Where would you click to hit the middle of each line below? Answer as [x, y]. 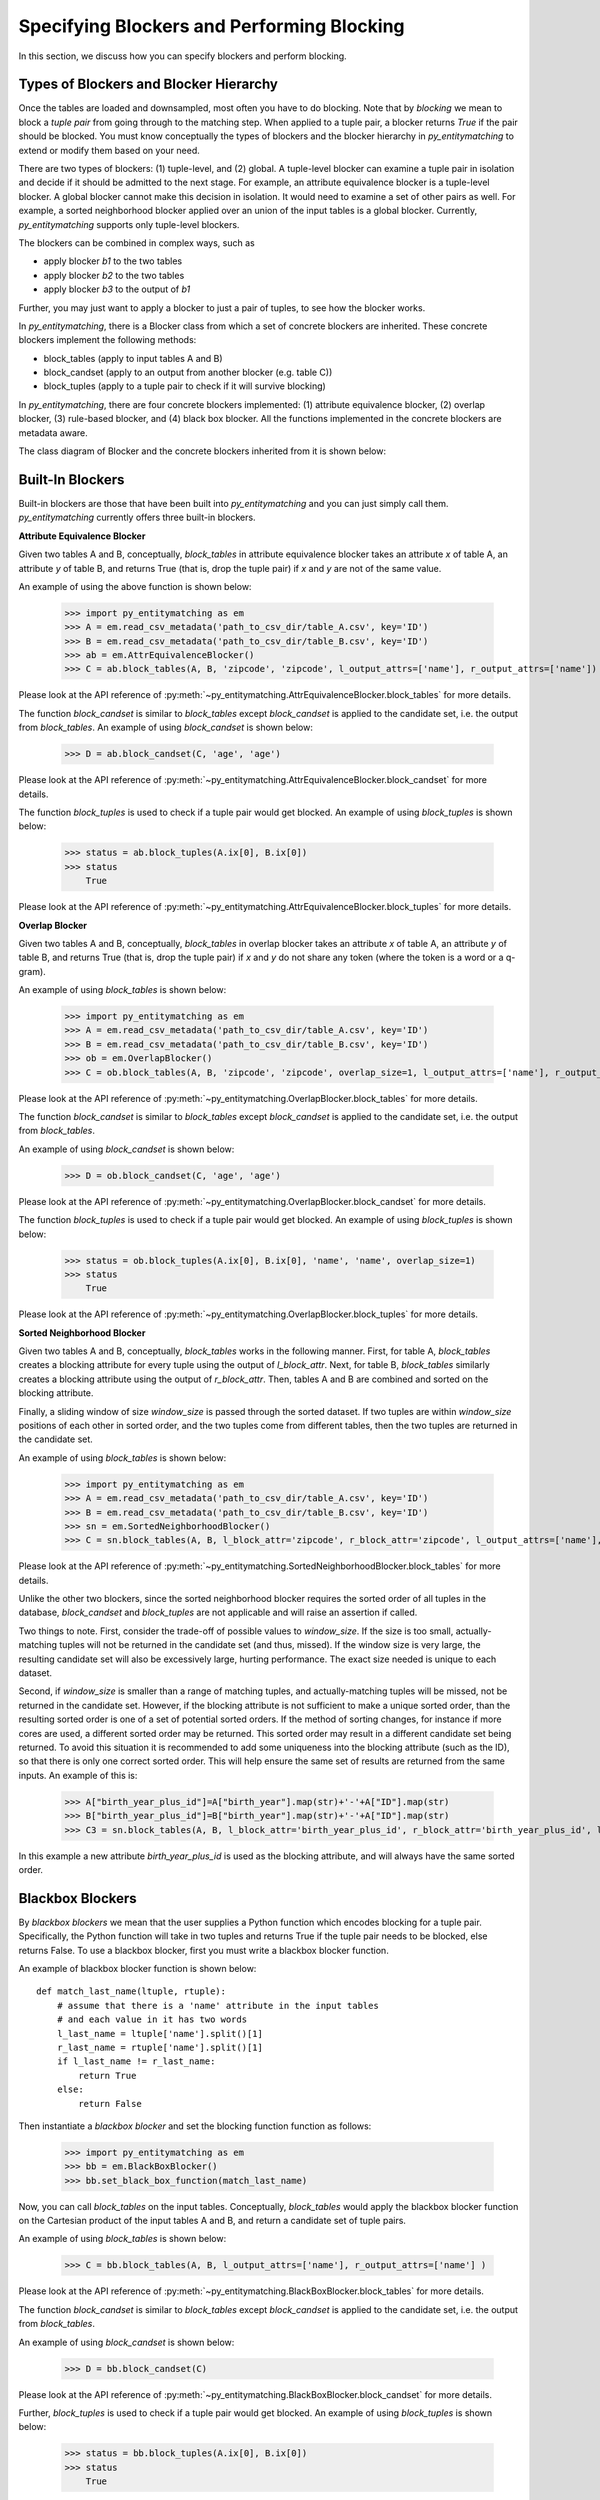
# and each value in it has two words [152, 2019]
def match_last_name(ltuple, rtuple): [131, 1991]
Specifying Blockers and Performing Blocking [211, 26]
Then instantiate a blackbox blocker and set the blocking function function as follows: [195, 2126]
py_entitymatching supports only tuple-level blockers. [129, 224]
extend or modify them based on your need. [109, 150]
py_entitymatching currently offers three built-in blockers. [137, 517]
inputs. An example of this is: [78, 1775]
